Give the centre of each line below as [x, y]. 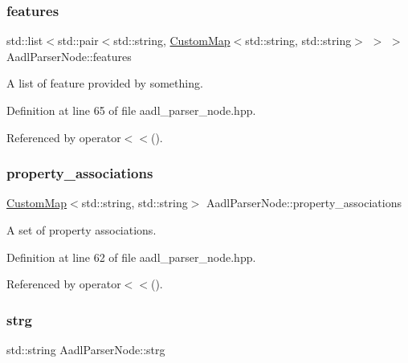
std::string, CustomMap [172, 41]
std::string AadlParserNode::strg [86, 349]
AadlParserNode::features [69, 56]
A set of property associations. [82, 230]
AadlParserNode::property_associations [304, 203]
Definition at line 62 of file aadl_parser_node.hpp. [131, 257]
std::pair [78, 41]
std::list [25, 41]
